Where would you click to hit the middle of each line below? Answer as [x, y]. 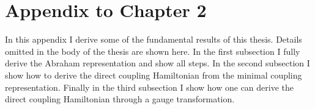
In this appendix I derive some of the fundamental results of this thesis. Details [154, 39]
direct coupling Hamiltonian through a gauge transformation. [120, 99]
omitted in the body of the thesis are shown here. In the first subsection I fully [153, 51]
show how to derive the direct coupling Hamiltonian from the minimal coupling [154, 75]
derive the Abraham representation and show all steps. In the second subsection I [157, 63]
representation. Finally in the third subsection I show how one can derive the [149, 87]
